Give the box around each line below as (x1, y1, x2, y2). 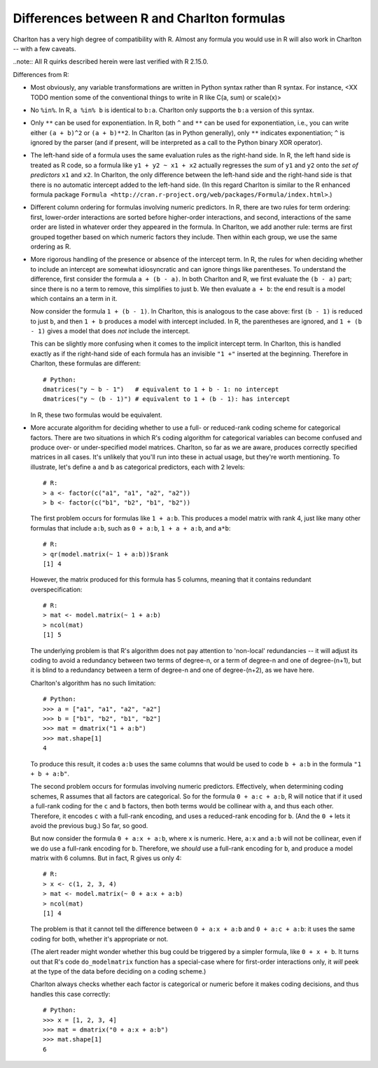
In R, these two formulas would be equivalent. (30, 410, 162, 419)
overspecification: (30, 585, 83, 593)
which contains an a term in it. (30, 294, 118, 302)
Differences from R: (13, 70, 69, 78)
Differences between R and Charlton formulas (13, 10, 286, 26)
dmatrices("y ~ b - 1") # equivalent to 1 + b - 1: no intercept (43, 386, 279, 393)
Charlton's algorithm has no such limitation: (30, 679, 156, 687)
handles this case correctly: (30, 990, 111, 998)
